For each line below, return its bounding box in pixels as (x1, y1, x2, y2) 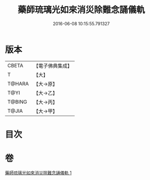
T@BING (7, 98, 28, 105)
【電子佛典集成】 (33, 62, 73, 69)
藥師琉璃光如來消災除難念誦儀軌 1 (5, 170, 72, 176)
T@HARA (7, 80, 29, 87)
